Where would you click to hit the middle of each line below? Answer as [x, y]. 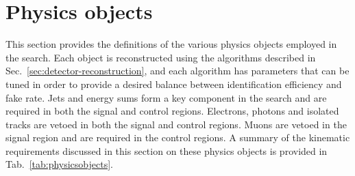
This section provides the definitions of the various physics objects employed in [171, 44]
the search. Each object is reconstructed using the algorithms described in [161, 57]
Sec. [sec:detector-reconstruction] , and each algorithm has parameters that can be [177, 71]
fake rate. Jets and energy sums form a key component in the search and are [166, 97]
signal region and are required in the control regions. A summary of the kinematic [178, 137]
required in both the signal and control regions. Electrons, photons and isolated [172, 111]
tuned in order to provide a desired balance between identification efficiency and [174, 84]
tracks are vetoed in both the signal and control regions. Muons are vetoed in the [176, 124]
